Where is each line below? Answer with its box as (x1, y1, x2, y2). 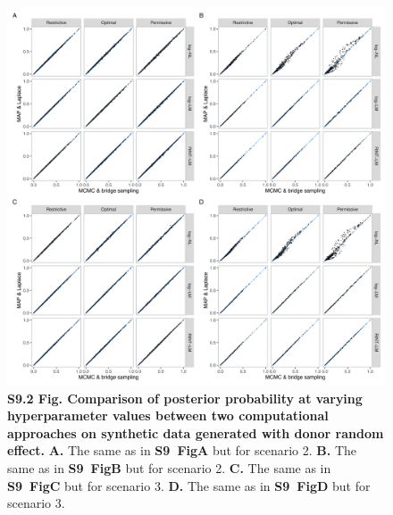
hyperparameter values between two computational (7, 406, 329, 425)
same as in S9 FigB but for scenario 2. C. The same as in (7, 458, 331, 477)
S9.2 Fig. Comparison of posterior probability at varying (7, 388, 363, 407)
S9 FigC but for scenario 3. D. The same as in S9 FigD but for (7, 476, 371, 494)
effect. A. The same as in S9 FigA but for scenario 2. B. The (7, 441, 357, 460)
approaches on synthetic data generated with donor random (7, 423, 384, 442)
